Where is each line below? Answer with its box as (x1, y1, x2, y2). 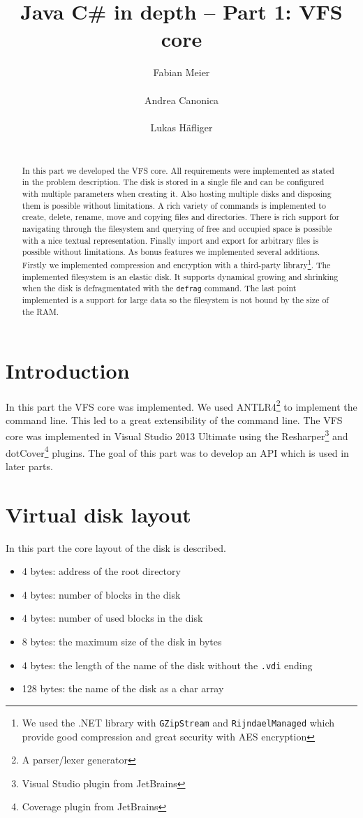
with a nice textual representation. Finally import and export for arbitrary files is (22, 234, 319, 246)
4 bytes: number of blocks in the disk (22, 587, 181, 601)
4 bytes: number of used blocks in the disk (22, 611, 203, 625)
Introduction (6, 356, 130, 384)
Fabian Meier (153, 65, 210, 80)
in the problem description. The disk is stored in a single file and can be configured (22, 176, 325, 188)
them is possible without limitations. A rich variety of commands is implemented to (22, 199, 326, 211)
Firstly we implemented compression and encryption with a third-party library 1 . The (22, 256, 331, 270)
